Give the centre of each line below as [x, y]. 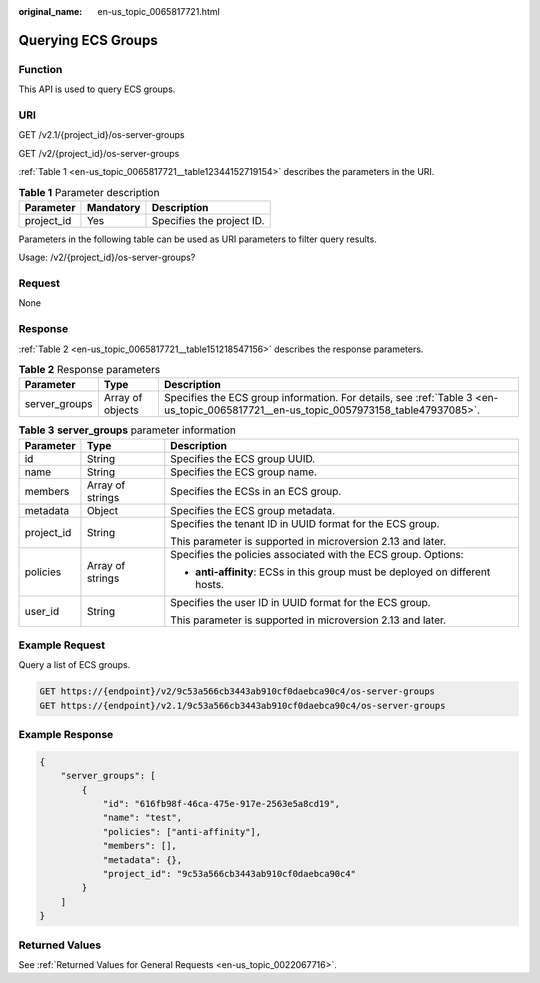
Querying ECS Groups [88, 40]
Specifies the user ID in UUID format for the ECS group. [300, 602]
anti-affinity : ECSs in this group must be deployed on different [343, 572]
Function [40, 69]
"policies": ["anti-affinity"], [182, 831]
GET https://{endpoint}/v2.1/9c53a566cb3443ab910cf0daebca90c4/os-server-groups [242, 705]
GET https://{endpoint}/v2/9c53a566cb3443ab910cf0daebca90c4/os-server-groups [237, 691]
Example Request [61, 645]
